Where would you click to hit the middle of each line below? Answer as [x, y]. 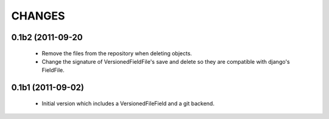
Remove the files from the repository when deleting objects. [117, 53]
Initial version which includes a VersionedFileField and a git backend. [128, 103]
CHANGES [38, 16]
